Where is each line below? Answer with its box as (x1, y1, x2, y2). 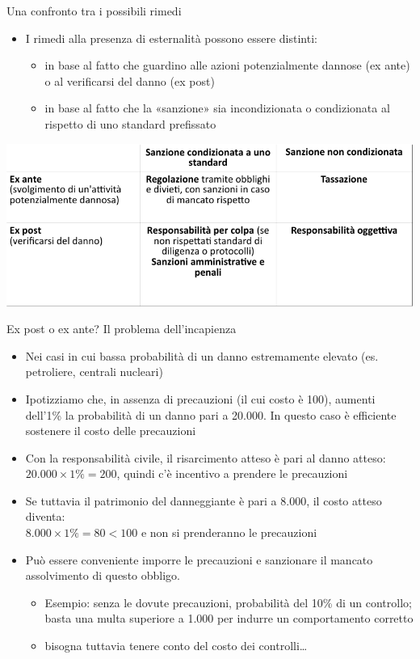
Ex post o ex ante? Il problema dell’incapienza (6, 320, 237, 337)
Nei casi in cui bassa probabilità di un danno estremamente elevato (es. (25, 347, 379, 364)
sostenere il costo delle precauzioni (25, 422, 196, 439)
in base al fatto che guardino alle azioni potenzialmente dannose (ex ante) (44, 57, 410, 74)
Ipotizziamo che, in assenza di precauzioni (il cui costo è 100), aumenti (25, 390, 376, 407)
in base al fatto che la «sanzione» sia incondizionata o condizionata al (44, 99, 390, 116)
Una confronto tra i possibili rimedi (6, 2, 182, 19)
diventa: (25, 508, 65, 525)
